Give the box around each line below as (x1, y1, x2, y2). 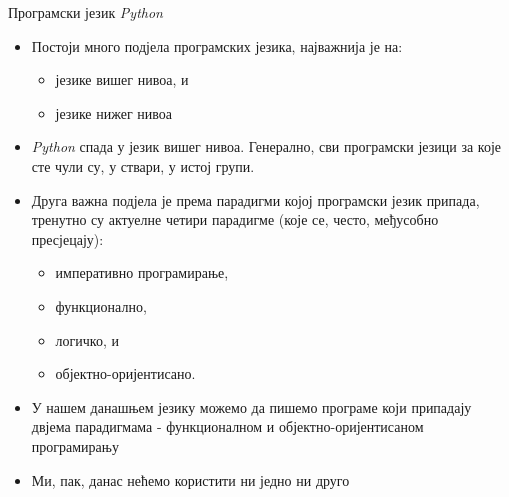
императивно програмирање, (55, 262, 229, 283)
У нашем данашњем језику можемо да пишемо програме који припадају (31, 396, 472, 417)
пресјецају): (31, 228, 104, 249)
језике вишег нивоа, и (55, 69, 189, 90)
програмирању (31, 435, 119, 456)
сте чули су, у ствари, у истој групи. (31, 155, 255, 176)
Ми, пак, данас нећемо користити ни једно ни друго (31, 469, 350, 490)
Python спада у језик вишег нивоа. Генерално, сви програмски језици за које (31, 136, 502, 157)
